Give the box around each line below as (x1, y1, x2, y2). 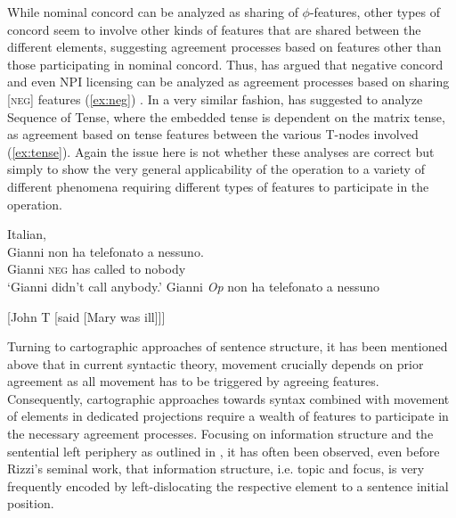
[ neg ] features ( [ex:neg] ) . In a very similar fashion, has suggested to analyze (7, 89, 423, 108)
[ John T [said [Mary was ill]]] (7, 307, 166, 325)
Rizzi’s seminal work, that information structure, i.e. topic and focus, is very (7, 459, 425, 478)
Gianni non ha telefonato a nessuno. (7, 242, 204, 260)
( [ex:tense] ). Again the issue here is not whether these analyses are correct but (7, 142, 435, 160)
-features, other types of (309, 3, 440, 21)
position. (7, 494, 54, 513)
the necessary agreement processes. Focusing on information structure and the (7, 424, 434, 443)
